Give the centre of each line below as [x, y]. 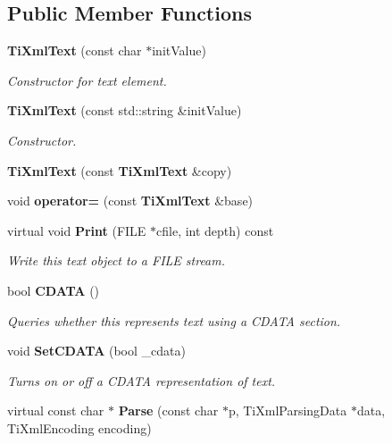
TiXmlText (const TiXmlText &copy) [120, 170]
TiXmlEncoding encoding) [79, 427]
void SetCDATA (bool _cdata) [96, 351]
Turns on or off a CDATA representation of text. [142, 380]
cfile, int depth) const [215, 230]
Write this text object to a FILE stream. [117, 260]
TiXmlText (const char [75, 50]
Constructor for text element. [87, 80]
